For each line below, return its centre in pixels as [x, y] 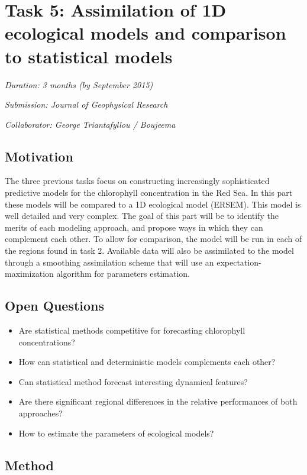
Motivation [39, 156]
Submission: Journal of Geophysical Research [86, 104]
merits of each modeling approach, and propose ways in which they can [134, 227]
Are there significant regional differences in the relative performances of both [158, 401]
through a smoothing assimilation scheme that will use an [109, 262]
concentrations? [47, 342]
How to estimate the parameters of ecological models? [116, 433]
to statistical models [89, 56]
